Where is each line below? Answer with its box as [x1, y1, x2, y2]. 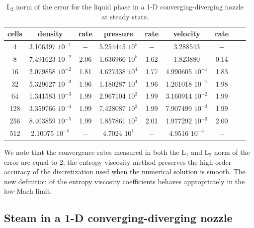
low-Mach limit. [4, 186, 52, 196]
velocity [173, 28, 200, 39]
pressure [104, 28, 133, 39]
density [38, 28, 63, 39]
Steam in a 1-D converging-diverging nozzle [4, 210, 233, 226]
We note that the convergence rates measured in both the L [4, 147, 186, 157]
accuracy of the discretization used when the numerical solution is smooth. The [4, 166, 246, 177]
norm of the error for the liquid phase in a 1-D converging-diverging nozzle [16, 1, 244, 11]
